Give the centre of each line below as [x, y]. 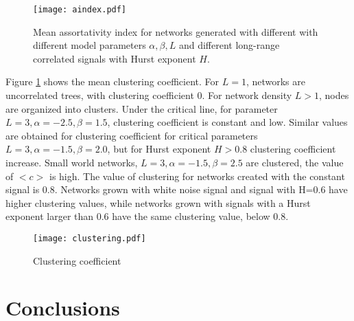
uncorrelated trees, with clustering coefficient [100, 95]
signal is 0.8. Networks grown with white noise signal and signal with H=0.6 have [177, 189]
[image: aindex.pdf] [80, 10]
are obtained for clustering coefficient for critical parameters [132, 135]
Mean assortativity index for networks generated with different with [176, 31]
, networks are [275, 81]
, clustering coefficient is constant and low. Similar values [227, 122]
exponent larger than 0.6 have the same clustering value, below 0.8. [147, 216]
